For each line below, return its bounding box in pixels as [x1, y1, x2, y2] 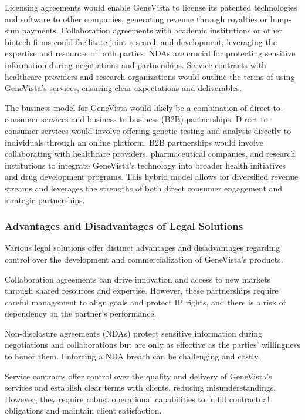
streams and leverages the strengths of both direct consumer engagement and [5, 182, 283, 194]
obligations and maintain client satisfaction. [5, 404, 162, 416]
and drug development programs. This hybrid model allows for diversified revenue [5, 170, 299, 183]
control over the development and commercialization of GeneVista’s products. [5, 253, 283, 265]
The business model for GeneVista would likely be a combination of [5, 101, 248, 113]
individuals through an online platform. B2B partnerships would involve [5, 136, 264, 148]
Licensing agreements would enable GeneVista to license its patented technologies [5, 1, 297, 13]
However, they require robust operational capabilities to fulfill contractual [5, 392, 270, 405]
